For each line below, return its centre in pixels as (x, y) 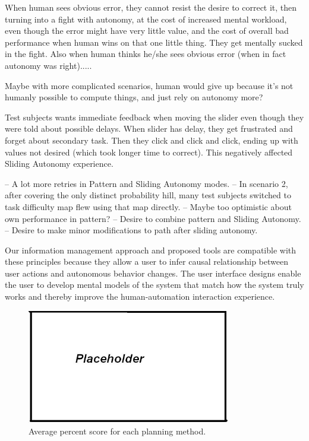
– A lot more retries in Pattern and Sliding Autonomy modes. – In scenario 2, (146, 183)
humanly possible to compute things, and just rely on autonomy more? (134, 97)
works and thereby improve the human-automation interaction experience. (140, 296)
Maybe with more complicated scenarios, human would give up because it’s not (149, 85)
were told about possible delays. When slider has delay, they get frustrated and (149, 129)
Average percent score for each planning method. (117, 431)
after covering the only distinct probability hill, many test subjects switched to (148, 195)
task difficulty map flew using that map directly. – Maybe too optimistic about (148, 206)
